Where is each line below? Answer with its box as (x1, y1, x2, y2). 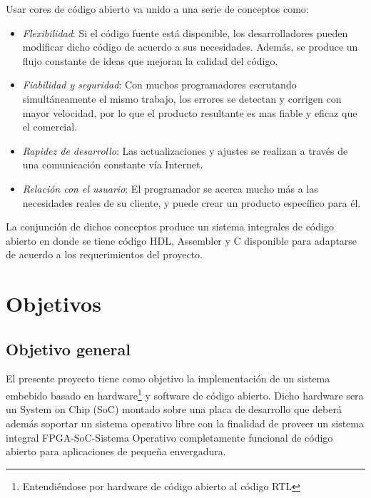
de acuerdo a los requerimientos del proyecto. (6, 247, 203, 262)
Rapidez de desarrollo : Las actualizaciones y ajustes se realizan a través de (22, 143, 348, 158)
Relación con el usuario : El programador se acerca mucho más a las (22, 181, 318, 195)
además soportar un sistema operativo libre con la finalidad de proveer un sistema (6, 415, 364, 430)
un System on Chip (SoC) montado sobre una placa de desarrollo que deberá (6, 402, 342, 417)
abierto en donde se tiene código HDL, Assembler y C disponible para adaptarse (6, 233, 357, 248)
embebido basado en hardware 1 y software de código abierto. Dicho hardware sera (6, 386, 364, 402)
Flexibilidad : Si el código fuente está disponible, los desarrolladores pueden (22, 25, 348, 40)
